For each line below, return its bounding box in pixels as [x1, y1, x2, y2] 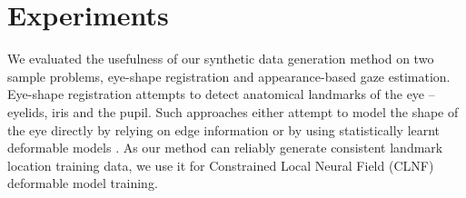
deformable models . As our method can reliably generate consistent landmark [7, 138, 443, 157]
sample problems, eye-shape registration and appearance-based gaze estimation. [7, 66, 451, 85]
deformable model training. [7, 173, 158, 193]
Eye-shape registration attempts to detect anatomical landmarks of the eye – [7, 84, 435, 104]
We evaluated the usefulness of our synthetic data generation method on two [7, 49, 434, 68]
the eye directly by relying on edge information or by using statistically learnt [7, 120, 441, 139]
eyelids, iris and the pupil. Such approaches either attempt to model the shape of [7, 102, 459, 121]
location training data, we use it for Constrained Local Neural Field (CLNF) [7, 155, 434, 174]
